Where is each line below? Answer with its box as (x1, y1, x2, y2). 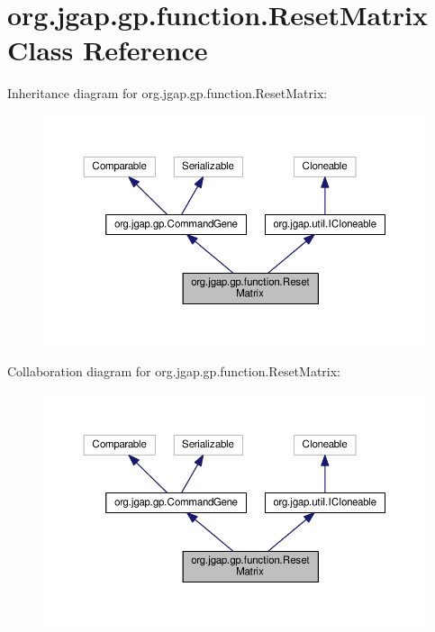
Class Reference (7, 32, 208, 68)
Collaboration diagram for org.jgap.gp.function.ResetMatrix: (7, 362, 341, 381)
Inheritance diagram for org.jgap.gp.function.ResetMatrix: (7, 84, 328, 103)
